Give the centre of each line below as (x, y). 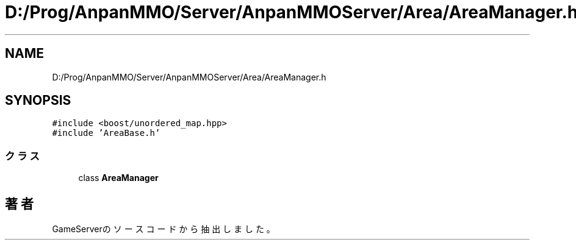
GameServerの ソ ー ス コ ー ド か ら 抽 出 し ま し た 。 (164, 229)
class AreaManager (118, 178)
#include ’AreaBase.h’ (106, 133)
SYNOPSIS (38, 101)
